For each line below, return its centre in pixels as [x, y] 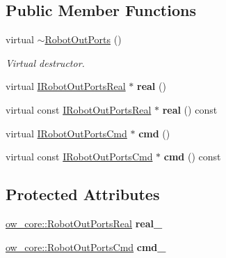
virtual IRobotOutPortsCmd [66, 133]
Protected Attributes [83, 194]
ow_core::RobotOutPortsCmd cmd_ [86, 246]
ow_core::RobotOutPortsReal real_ [84, 223]
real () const [190, 109]
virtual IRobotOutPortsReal [66, 86]
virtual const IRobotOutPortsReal [79, 109]
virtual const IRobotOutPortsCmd [79, 157]
